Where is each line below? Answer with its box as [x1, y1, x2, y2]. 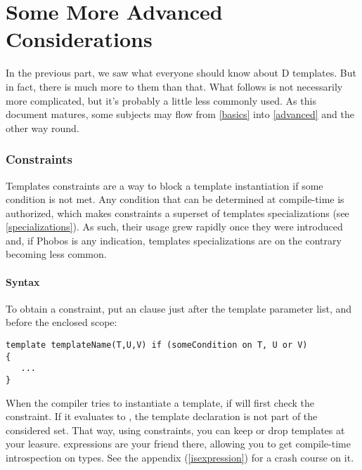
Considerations [6, 25, 153, 53]
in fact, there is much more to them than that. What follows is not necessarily [6, 79, 343, 93]
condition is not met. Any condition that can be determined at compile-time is [6, 192, 344, 207]
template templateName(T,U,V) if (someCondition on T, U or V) [6, 340, 308, 351]
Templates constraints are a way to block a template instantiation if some [6, 178, 323, 192]
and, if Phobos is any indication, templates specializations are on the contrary [6, 233, 342, 247]
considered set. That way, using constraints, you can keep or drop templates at [6, 422, 345, 437]
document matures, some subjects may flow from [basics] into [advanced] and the [6, 107, 354, 122]
